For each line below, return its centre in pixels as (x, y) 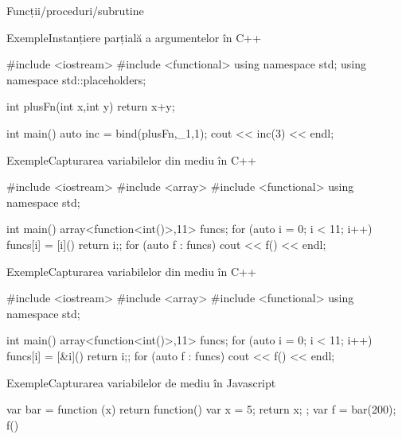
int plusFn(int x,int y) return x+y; (91, 106)
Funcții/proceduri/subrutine (75, 10)
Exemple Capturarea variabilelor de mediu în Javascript (141, 382)
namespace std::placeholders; (76, 79)
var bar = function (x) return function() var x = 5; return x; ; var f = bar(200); (201, 409)
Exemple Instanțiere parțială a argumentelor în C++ (134, 37)
